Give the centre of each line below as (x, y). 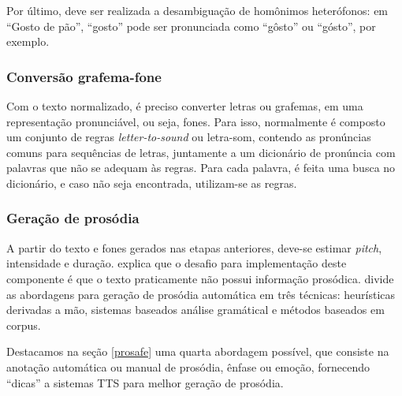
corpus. (24, 325)
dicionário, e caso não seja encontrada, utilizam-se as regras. (152, 183)
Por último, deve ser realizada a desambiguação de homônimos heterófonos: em (197, 10)
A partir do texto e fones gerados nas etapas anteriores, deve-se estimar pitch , (194, 247)
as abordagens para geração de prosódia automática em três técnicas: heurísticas (201, 294)
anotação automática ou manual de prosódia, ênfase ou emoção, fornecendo (188, 366)
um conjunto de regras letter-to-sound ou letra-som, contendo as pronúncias (189, 137)
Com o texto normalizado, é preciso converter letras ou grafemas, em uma (185, 106)
